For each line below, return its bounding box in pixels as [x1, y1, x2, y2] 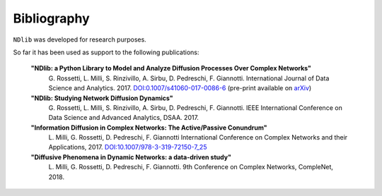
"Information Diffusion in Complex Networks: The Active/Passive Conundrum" [30, 123, 267, 132]
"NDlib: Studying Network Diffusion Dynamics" [30, 94, 173, 102]
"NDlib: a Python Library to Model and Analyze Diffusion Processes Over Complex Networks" [30, 64, 311, 73]
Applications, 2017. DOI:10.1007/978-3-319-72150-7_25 [48, 143, 207, 152]
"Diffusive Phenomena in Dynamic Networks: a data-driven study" [30, 152, 231, 161]
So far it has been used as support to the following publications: [13, 48, 199, 56]
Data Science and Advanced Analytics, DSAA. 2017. [48, 114, 199, 122]
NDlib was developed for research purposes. [13, 35, 146, 44]
